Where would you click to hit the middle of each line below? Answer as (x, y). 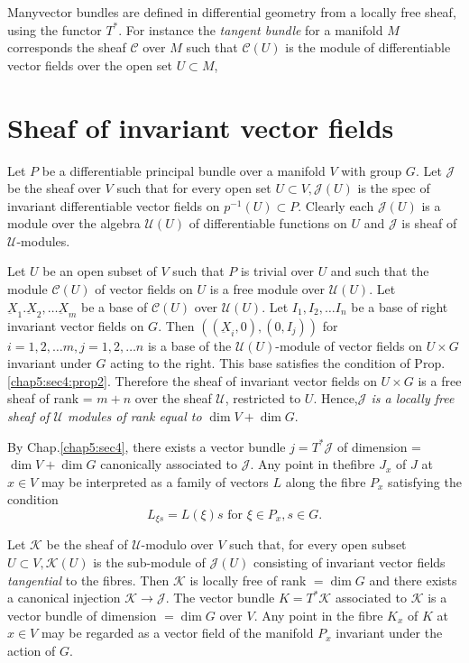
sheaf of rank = (50, 398)
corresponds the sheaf (67, 47)
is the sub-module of (149, 562)
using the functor (55, 29)
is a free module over (267, 289)
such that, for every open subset (318, 544)
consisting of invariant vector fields (349, 562)
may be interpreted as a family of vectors (155, 481)
